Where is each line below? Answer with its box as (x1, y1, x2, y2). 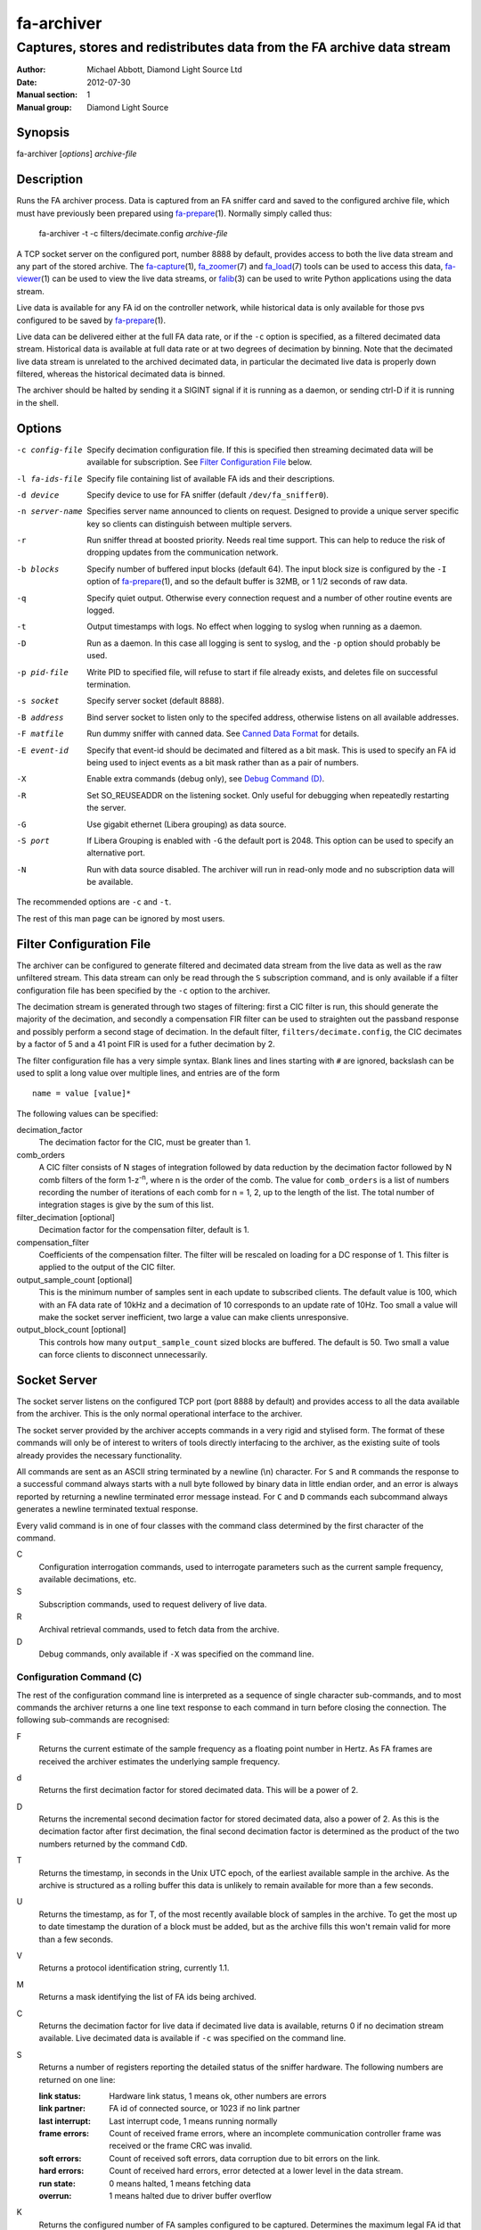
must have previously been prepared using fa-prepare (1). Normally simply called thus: (16, 208, 332, 219)
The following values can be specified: (16, 1108, 159, 1119)
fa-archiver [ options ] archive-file (16, 148, 137, 160)
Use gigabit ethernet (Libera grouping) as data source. (86, 819, 287, 830)
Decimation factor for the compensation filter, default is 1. (38, 1225, 249, 1235)
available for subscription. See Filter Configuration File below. (86, 457, 313, 467)
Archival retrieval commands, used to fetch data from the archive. (38, 1623, 280, 1634)
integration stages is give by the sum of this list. (38, 1200, 214, 1210)
